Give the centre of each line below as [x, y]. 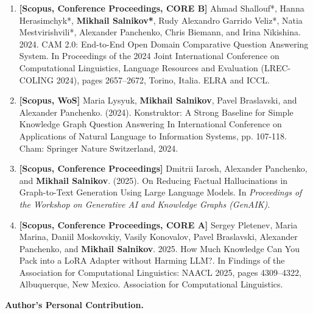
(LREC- [276, 67]
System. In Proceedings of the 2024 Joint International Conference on [149, 56]
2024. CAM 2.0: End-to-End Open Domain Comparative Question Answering [164, 44]
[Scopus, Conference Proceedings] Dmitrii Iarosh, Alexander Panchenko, [163, 168]
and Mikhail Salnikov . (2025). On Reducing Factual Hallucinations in [153, 180]
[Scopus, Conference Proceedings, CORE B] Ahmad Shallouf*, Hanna [162, 8]
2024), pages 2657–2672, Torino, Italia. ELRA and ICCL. [163, 79]
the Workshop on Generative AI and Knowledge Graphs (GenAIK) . [145, 204]
